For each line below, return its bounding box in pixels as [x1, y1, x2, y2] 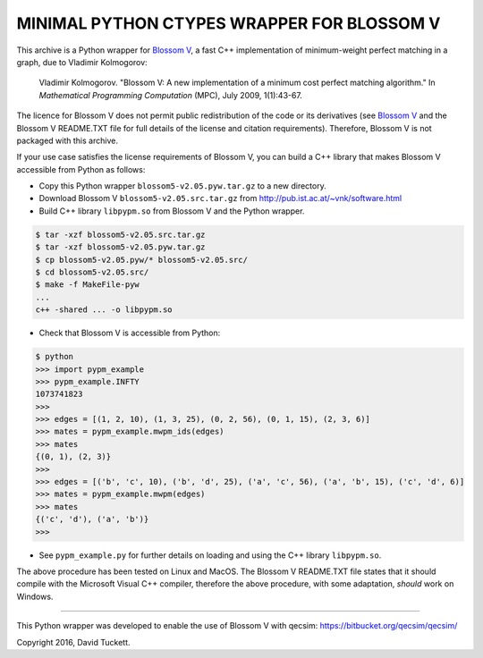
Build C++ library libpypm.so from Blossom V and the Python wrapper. [38, 206, 305, 216]
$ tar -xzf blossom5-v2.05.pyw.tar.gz [35, 242, 206, 252]
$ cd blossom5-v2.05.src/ [35, 267, 149, 277]
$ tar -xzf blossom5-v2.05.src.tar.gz [35, 229, 206, 240]
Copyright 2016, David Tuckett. [16, 637, 131, 647]
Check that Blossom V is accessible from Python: [38, 327, 221, 339]
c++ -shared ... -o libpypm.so [35, 305, 174, 315]
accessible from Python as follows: [16, 164, 146, 174]
